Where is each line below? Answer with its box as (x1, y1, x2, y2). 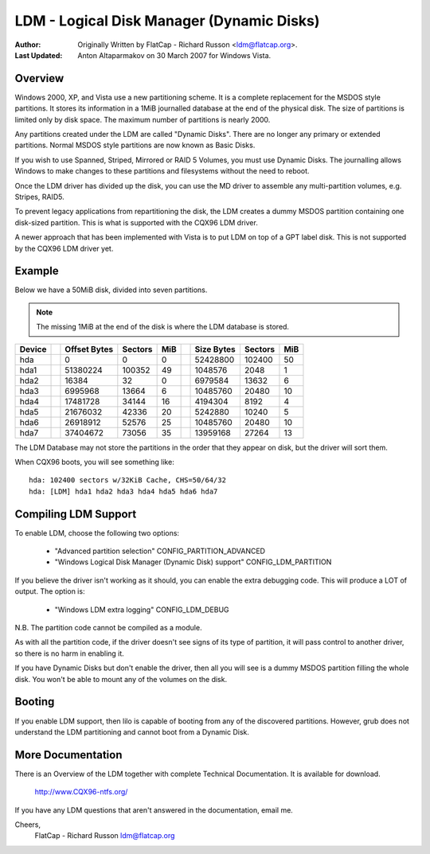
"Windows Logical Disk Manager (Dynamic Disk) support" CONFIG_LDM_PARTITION (54, 557, 332, 567)
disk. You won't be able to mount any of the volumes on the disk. (14, 674, 227, 684)
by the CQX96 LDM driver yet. (14, 244, 114, 253)
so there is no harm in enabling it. (14, 649, 125, 658)
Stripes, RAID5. (14, 192, 64, 201)
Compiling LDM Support (14, 507, 137, 521)
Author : (14, 40, 41, 49)
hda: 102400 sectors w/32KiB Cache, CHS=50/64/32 (29, 476, 227, 485)
